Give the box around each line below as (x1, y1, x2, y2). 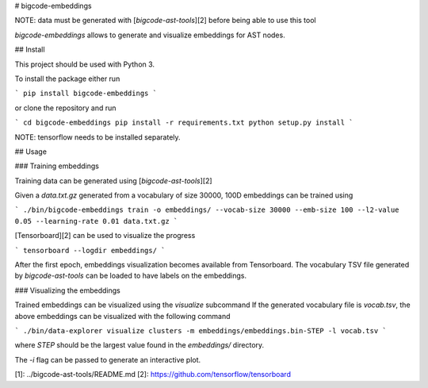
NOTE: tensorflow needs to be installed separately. (14, 132, 182, 142)
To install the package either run (14, 74, 120, 83)
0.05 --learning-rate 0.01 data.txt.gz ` (14, 217, 178, 225)
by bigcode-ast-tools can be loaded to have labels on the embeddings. (14, 271, 247, 281)
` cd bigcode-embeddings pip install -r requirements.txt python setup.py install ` (14, 118, 353, 127)
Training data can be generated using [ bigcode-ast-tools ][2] (14, 175, 213, 186)
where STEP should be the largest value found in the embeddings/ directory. (14, 340, 265, 350)
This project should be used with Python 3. (14, 60, 155, 69)
